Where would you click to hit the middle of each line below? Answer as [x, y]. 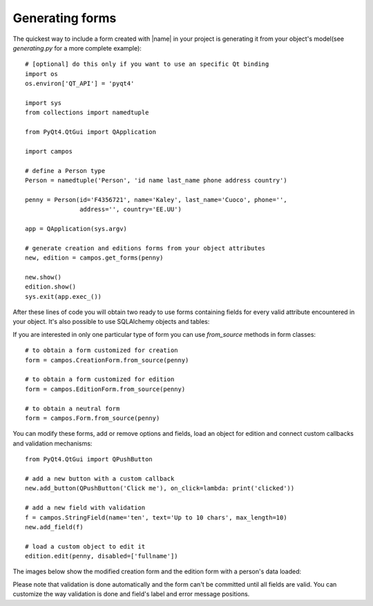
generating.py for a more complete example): [77, 48]
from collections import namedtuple [87, 113]
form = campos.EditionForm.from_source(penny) [105, 389]
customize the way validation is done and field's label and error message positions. [131, 594]
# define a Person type [65, 171]
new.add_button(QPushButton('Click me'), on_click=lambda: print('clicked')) [160, 488]
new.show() [44, 277]
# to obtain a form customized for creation [102, 350]
